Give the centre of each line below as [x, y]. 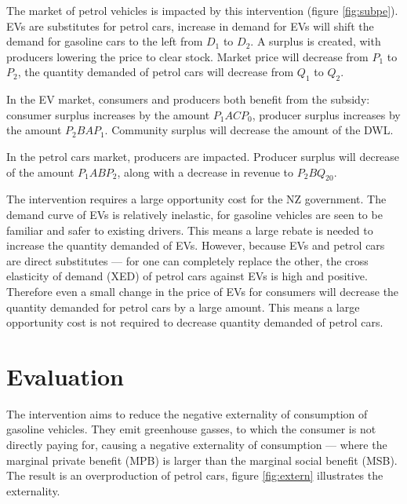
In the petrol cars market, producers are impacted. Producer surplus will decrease [203, 156]
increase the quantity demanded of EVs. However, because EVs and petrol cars [196, 245]
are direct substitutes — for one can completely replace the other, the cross [187, 260]
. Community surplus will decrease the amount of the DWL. [249, 130]
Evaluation [65, 376]
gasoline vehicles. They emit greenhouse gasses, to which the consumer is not [191, 429]
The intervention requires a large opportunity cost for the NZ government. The [196, 199]
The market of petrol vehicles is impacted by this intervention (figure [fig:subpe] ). [202, 10]
